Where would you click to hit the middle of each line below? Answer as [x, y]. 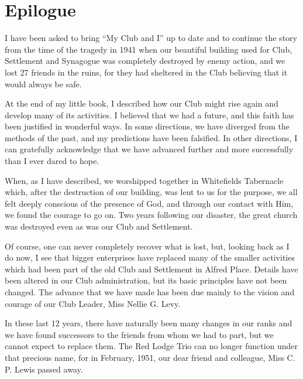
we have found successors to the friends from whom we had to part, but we [139, 334]
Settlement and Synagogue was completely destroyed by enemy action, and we [145, 61]
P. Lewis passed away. [44, 369]
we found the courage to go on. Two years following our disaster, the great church [151, 215]
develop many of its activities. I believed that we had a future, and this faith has [149, 115]
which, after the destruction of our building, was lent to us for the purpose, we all [151, 192]
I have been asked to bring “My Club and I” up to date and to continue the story [151, 38]
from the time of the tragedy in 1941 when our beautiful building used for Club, [149, 49]
